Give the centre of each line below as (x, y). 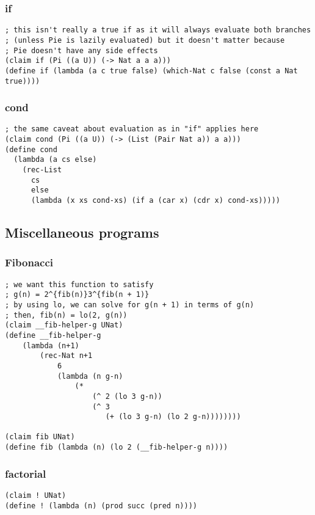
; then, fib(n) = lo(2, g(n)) (66, 315)
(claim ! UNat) (36, 495)
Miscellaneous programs (82, 232)
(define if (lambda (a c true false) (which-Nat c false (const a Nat (151, 71)
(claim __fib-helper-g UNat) (64, 325)
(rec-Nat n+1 (66, 356)
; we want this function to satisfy (79, 284)
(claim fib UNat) (40, 437)
